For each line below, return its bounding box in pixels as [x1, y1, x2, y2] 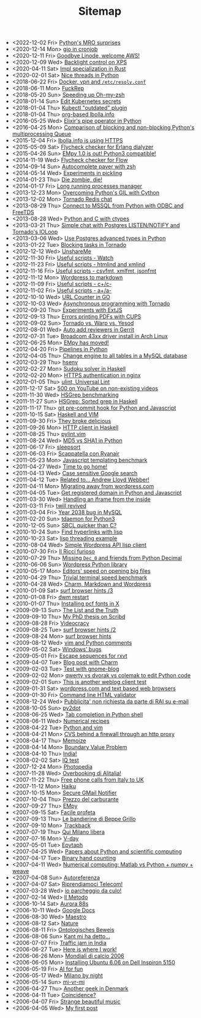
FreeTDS [12, 209, 35, 216]
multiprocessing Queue [12, 130, 72, 138]
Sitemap [78, 4, 122, 18]
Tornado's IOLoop [12, 228, 58, 236]
